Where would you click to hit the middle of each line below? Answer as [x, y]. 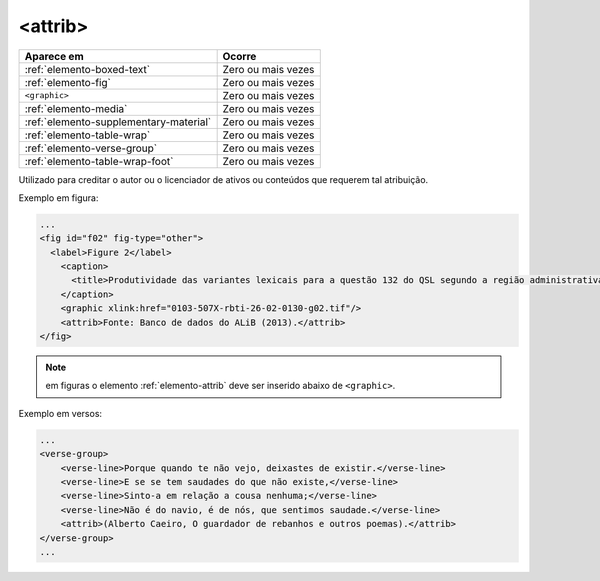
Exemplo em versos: [60, 413]
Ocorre [239, 56]
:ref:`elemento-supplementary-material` [118, 122]
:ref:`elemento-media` [76, 108]
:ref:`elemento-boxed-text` [87, 69]
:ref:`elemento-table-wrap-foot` [99, 161]
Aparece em [54, 56]
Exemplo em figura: [58, 197]
